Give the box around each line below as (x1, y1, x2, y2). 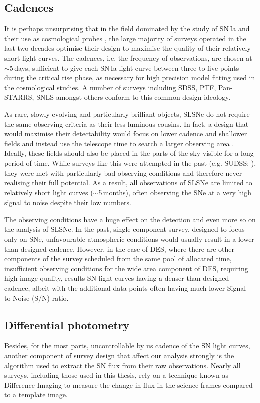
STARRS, (4, 92, 34, 102)
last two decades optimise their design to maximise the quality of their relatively (4, 43, 251, 53)
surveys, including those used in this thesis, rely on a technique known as (4, 370, 228, 380)
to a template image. (4, 389, 68, 400)
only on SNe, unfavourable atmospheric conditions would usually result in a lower (4, 234, 254, 244)
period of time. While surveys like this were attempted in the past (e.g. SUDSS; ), (4, 157, 256, 168)
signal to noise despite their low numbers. (4, 197, 131, 208)
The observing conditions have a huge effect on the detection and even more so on (4, 214, 256, 224)
